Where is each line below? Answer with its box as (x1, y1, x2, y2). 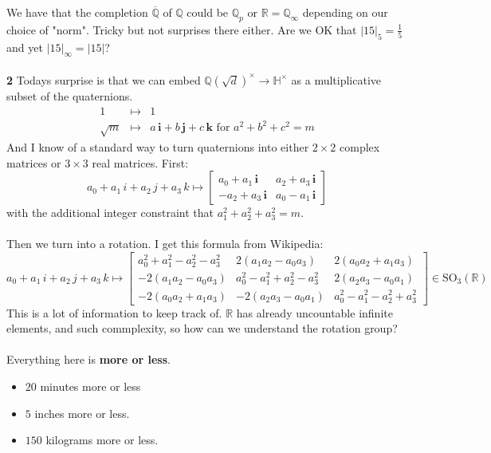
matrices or (6, 154, 61, 171)
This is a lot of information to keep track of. (6, 304, 222, 321)
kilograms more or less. (45, 431, 159, 448)
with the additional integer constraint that (6, 204, 214, 221)
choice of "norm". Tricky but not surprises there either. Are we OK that (6, 21, 357, 37)
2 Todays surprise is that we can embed (6, 71, 201, 88)
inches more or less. (34, 404, 130, 421)
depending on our (302, 4, 388, 20)
